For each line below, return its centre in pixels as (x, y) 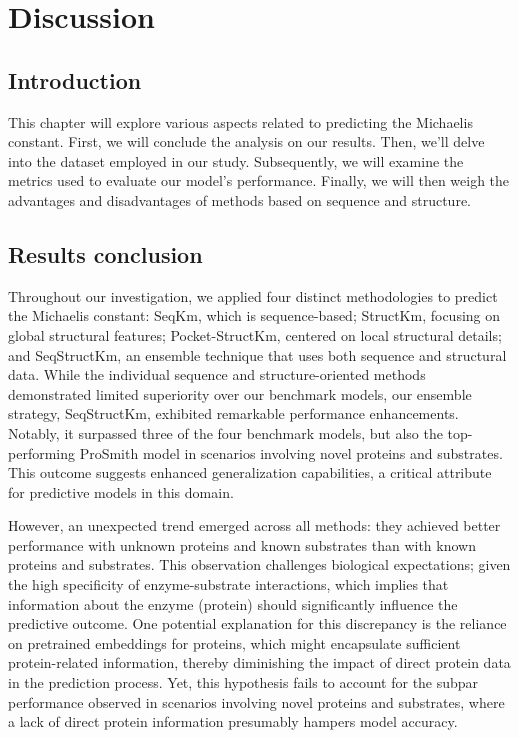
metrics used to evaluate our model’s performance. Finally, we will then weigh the (259, 180)
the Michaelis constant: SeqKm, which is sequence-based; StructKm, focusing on (254, 315)
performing (41, 452)
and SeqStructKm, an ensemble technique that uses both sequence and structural (257, 354)
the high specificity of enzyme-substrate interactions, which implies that (228, 584)
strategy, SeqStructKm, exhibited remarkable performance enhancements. (233, 413)
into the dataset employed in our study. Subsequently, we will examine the (236, 160)
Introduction (75, 79)
